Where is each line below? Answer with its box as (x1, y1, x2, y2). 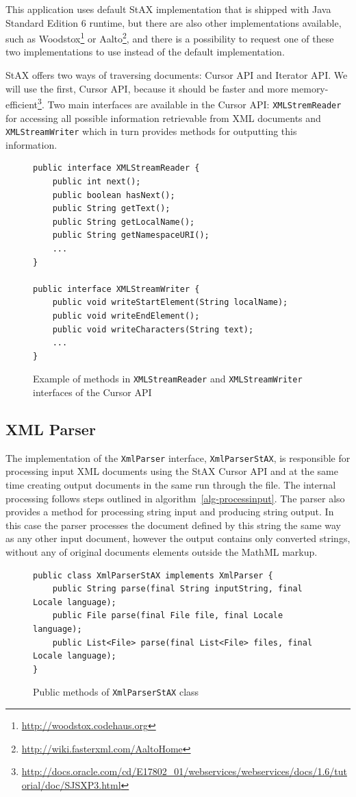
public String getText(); (52, 204, 170, 214)
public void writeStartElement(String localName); (52, 297, 288, 308)
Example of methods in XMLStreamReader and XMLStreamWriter (33, 371, 303, 386)
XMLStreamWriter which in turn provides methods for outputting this (5, 124, 297, 138)
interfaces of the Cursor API (33, 384, 152, 399)
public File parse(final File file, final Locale (52, 611, 283, 621)
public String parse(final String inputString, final (52, 584, 303, 594)
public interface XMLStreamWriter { (33, 284, 200, 294)
